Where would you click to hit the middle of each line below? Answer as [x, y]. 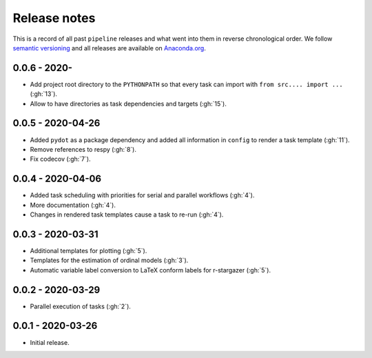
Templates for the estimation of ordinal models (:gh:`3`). [109, 260]
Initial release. [50, 342]
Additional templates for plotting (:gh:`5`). [89, 250]
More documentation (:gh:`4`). [73, 205]
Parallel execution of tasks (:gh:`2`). [80, 306]
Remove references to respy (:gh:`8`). [83, 149]
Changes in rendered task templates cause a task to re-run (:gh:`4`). [127, 215]
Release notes [54, 18]
